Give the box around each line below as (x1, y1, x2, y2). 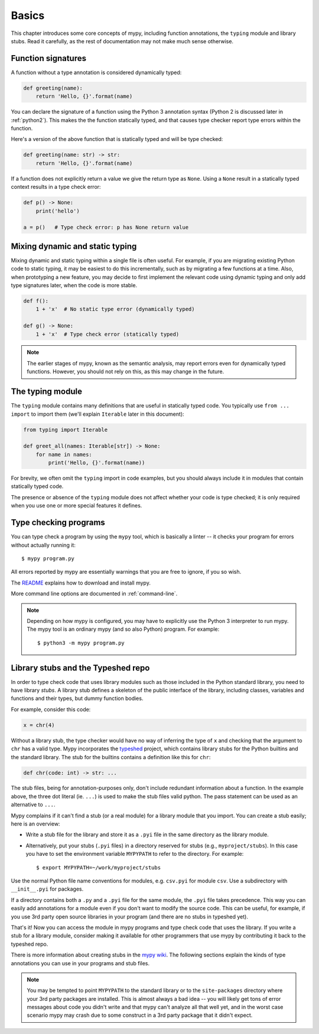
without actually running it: (11, 541, 76, 548)
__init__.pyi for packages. (11, 885, 84, 892)
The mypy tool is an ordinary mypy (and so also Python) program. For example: (27, 625, 220, 633)
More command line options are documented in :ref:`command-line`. (11, 590, 178, 598)
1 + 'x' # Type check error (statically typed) (35, 330, 180, 338)
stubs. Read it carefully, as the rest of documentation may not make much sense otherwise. (11, 37, 233, 44)
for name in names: (35, 451, 93, 458)
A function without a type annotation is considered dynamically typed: (11, 69, 182, 76)
